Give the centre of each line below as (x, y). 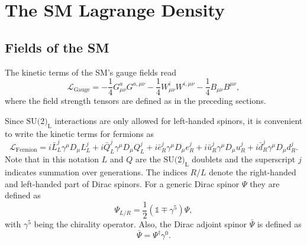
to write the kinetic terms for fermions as (79, 133)
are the (148, 159)
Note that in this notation (52, 159)
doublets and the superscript (244, 159)
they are (265, 183)
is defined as (279, 224)
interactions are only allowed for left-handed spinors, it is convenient (179, 120)
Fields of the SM (57, 47)
